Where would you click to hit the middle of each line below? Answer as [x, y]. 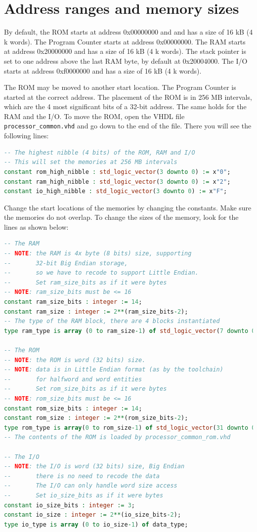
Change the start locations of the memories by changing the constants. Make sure [128, 207]
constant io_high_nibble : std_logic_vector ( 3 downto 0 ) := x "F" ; [116, 191]
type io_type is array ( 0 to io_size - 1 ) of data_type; [96, 524]
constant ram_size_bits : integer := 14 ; [73, 302]
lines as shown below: [36, 226]
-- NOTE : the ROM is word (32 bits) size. [75, 360]
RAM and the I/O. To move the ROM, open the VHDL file [94, 116]
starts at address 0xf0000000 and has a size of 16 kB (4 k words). [103, 70]
